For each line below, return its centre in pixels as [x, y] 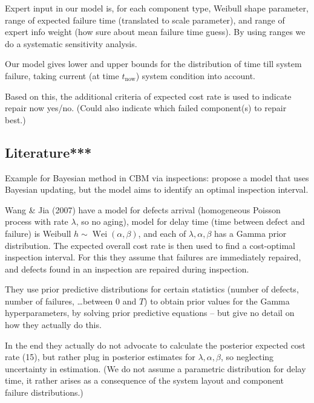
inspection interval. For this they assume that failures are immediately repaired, [153, 257]
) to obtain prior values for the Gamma [217, 301]
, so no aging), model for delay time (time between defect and [190, 221]
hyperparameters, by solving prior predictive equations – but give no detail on [150, 313]
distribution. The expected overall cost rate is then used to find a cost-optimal [150, 245]
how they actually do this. [53, 325]
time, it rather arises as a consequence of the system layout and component [144, 380]
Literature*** [48, 152]
